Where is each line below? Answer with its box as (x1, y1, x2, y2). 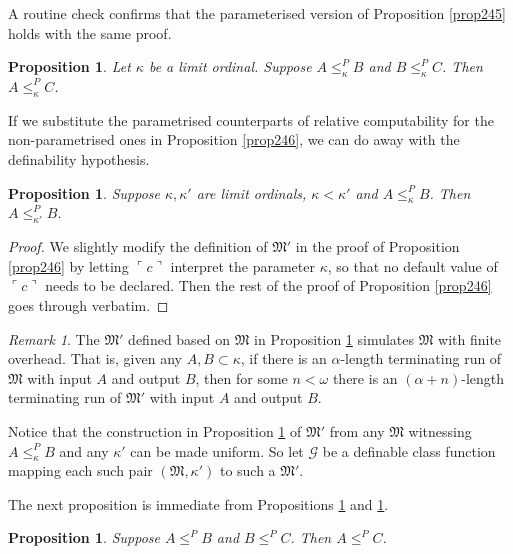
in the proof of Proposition (295, 236, 460, 257)
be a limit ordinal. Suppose (148, 56, 312, 77)
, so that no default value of (327, 255, 498, 276)
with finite (438, 328, 502, 349)
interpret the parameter (170, 255, 315, 276)
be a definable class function (322, 440, 496, 461)
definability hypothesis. (8, 148, 150, 169)
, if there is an (240, 348, 327, 369)
